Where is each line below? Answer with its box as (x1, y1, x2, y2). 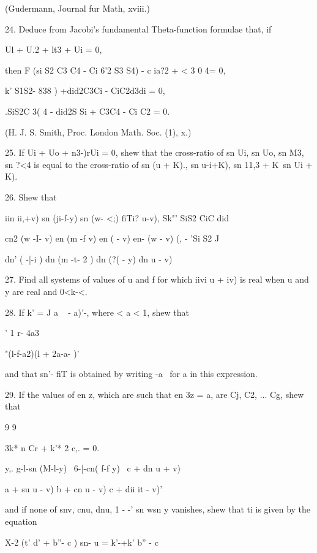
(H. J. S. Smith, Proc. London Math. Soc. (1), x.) (5, 125, 192, 138)
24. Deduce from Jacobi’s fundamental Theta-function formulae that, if (5, 22, 272, 35)
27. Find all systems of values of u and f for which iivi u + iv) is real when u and (5, 273, 309, 286)
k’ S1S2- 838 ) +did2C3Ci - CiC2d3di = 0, (5, 84, 165, 97)
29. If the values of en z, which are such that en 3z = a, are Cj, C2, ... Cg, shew (5, 387, 304, 400)
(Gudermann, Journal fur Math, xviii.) (5, 2, 150, 14)
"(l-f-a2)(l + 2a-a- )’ (5, 346, 80, 359)
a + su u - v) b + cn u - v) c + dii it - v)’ (5, 482, 163, 495)
